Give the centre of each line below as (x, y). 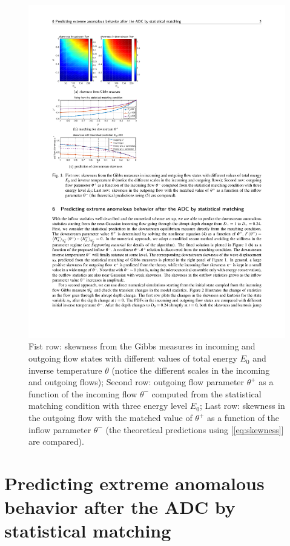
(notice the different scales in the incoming (191, 370)
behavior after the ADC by (120, 507)
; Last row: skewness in (242, 406)
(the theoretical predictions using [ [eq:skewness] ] (195, 429)
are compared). (56, 441)
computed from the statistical (206, 393)
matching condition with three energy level (108, 406)
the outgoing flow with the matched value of (110, 418)
